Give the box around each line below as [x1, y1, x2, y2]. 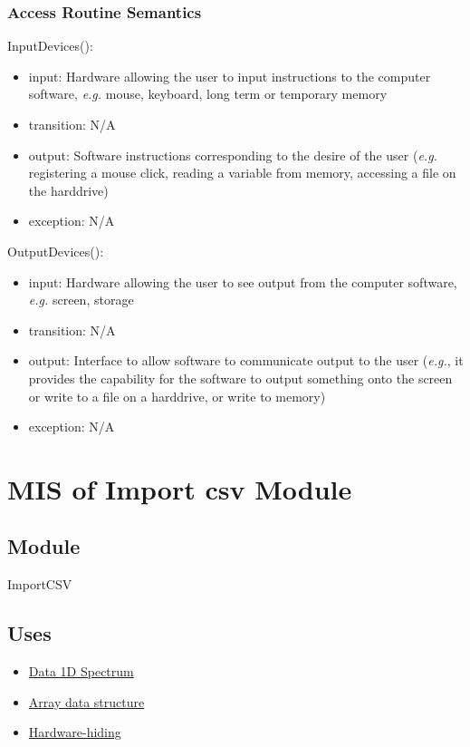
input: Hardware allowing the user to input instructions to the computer [28, 66, 431, 85]
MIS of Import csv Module [7, 470, 352, 507]
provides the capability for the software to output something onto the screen [28, 368, 453, 387]
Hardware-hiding [28, 723, 121, 742]
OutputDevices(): [7, 241, 104, 260]
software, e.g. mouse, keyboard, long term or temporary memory [28, 84, 388, 103]
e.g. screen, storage [28, 290, 134, 309]
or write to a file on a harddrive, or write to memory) [28, 386, 326, 405]
